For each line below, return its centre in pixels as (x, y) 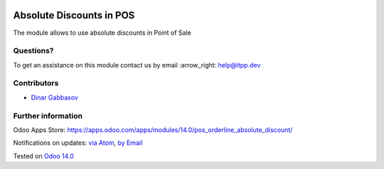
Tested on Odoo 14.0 (43, 156)
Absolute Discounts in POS (74, 15)
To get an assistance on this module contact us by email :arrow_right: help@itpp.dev (137, 65)
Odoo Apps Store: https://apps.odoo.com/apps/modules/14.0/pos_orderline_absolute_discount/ (153, 130)
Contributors (36, 83)
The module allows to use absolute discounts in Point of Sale (102, 33)
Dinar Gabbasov (54, 97)
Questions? (33, 51)
